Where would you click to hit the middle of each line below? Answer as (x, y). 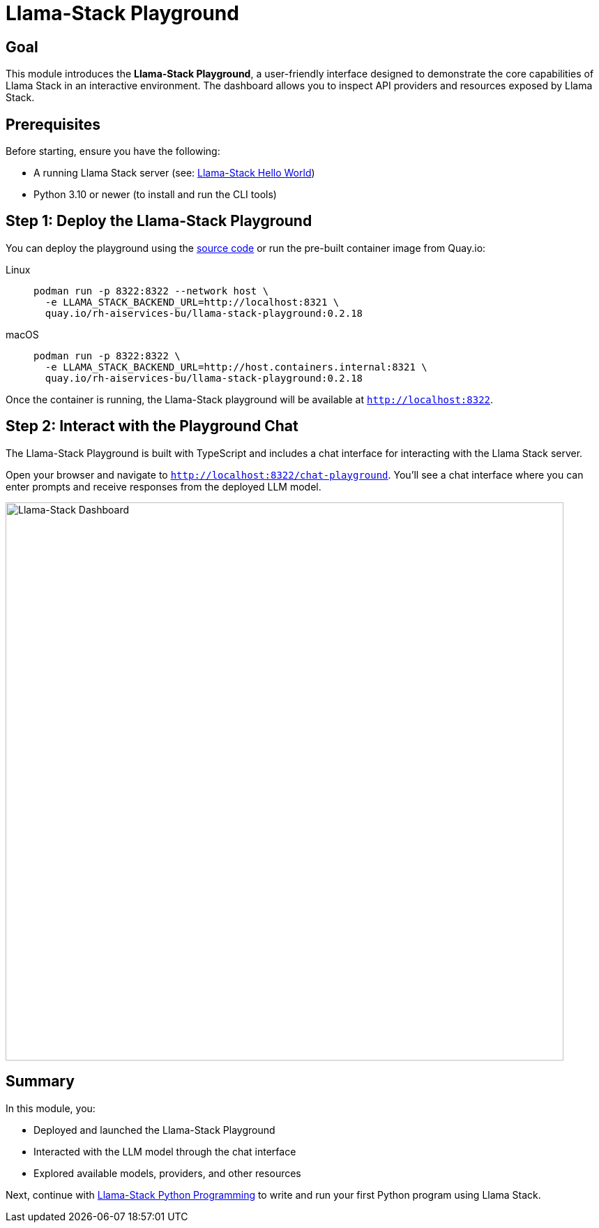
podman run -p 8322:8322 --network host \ (151, 291)
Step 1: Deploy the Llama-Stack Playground (159, 221)
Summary (40, 1081)
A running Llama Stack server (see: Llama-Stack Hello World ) (174, 173)
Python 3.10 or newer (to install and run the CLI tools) (155, 195)
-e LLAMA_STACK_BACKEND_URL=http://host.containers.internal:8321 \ (236, 367)
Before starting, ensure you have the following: (113, 151)
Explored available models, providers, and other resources (167, 1173)
